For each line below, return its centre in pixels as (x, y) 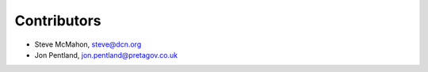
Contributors (58, 21)
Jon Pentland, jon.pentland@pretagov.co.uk (106, 55)
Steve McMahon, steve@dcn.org (88, 44)
